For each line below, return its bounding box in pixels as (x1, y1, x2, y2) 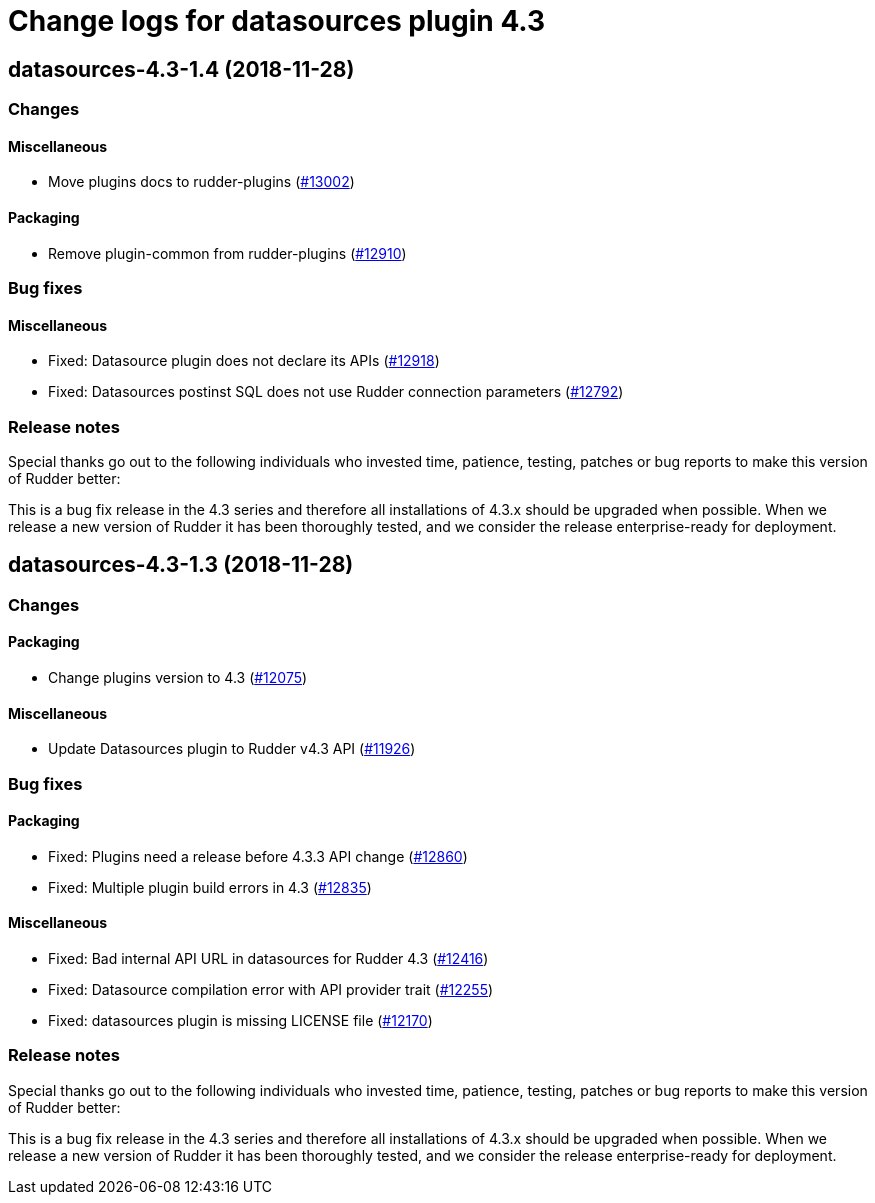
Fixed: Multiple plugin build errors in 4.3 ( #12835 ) (48, 878, 372, 896)
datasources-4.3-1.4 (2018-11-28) (8, 56, 355, 82)
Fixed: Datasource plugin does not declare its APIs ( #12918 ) (48, 352, 440, 370)
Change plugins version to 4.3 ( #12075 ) (48, 669, 308, 687)
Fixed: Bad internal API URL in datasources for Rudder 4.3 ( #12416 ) (48, 950, 489, 968)
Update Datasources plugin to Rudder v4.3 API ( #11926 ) (48, 740, 416, 758)
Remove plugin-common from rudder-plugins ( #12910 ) (48, 244, 407, 262)
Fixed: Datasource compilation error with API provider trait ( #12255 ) (48, 981, 494, 999)
